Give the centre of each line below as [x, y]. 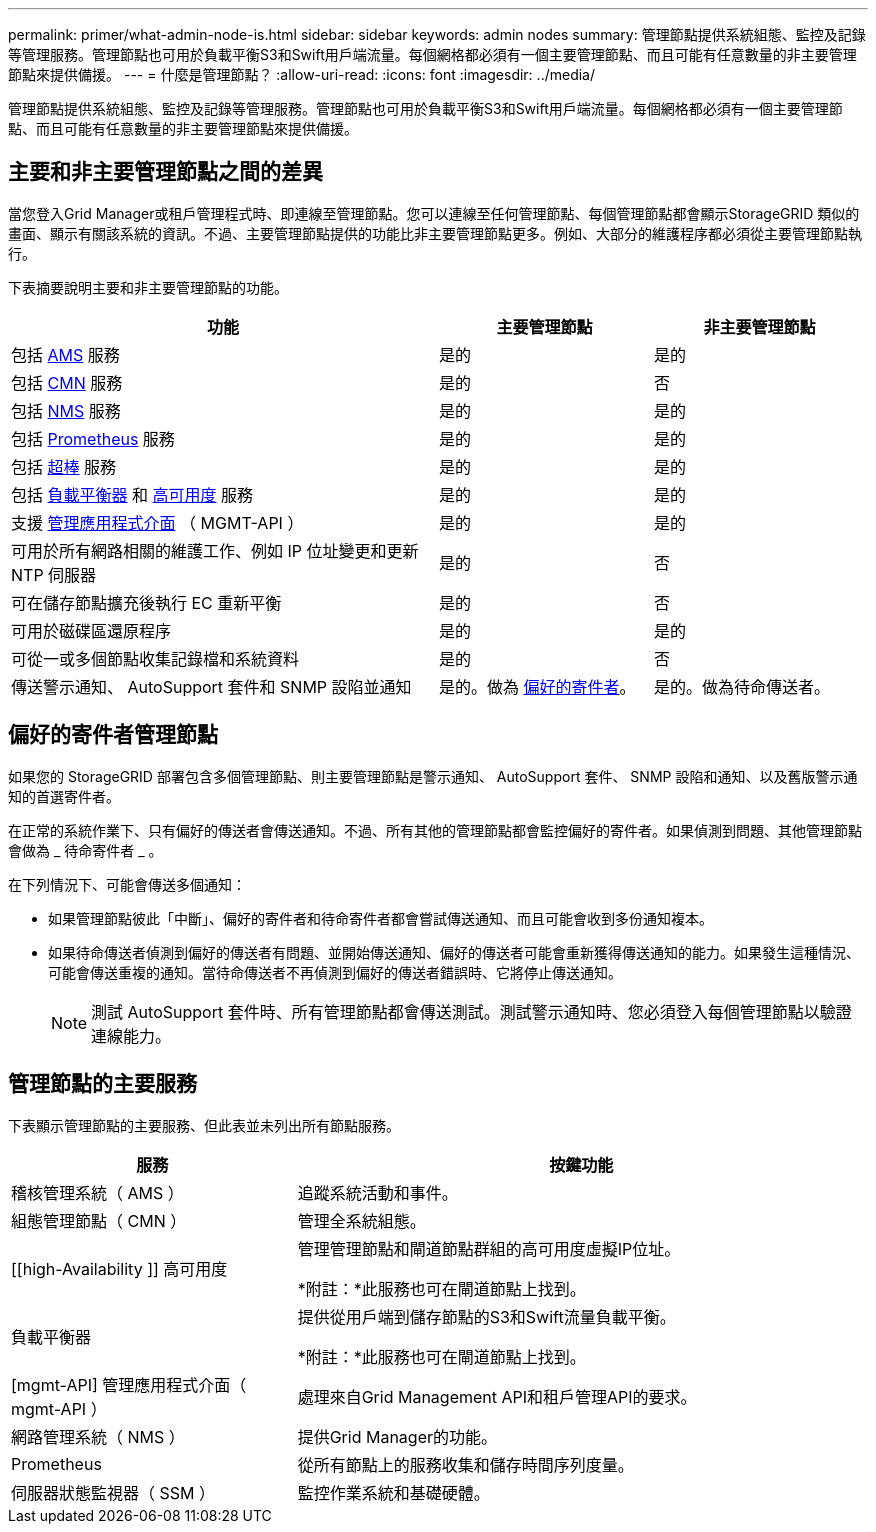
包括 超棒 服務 [64, 466]
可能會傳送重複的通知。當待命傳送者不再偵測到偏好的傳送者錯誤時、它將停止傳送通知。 [335, 972]
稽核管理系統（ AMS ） [97, 1192]
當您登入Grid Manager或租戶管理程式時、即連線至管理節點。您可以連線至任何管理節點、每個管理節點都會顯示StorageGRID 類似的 [434, 213]
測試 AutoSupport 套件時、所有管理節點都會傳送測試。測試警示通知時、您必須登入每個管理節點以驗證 [471, 1011]
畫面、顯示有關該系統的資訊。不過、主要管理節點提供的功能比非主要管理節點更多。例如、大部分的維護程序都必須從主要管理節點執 [435, 233]
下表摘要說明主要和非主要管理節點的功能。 [148, 287]
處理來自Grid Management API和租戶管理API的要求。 [497, 1396]
